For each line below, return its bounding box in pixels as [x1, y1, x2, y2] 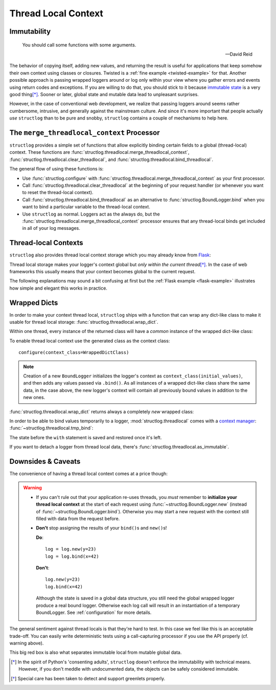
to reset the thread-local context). [22, 189, 94, 196]
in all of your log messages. [22, 225, 80, 231]
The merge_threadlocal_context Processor [9, 128, 160, 137]
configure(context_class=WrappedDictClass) [18, 350, 129, 355]
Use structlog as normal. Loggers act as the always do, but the [22, 211, 160, 217]
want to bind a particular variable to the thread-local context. [22, 204, 150, 210]
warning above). [9, 640, 44, 646]
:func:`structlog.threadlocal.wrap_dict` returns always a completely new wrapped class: [9, 409, 194, 415]
